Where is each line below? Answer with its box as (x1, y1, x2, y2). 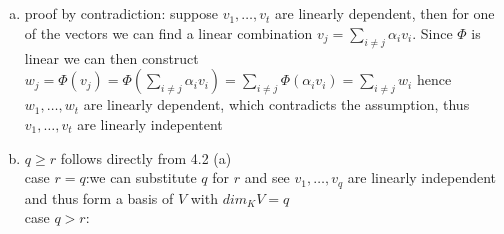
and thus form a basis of (24, 187, 174, 208)
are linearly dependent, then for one (275, 3, 495, 24)
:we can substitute (85, 167, 197, 188)
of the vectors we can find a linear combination (24, 22, 313, 43)
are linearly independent (347, 167, 497, 188)
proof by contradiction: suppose (24, 3, 218, 24)
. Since (412, 22, 453, 43)
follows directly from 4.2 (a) (60, 147, 232, 168)
